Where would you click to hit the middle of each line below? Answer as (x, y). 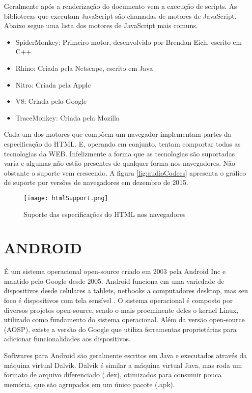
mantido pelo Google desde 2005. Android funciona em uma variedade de (114, 281)
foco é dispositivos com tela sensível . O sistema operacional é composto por (118, 300)
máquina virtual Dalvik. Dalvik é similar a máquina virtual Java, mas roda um (123, 365)
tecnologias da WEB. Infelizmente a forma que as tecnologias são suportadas (119, 153)
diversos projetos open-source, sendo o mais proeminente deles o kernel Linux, (121, 310)
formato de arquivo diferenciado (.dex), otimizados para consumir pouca (113, 375)
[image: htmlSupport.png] (66, 198)
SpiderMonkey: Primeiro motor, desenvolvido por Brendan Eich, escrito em (129, 42)
